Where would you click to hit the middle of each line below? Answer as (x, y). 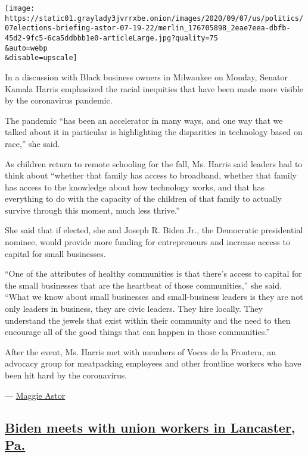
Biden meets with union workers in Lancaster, (150, 427)
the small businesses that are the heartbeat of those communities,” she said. (144, 285)
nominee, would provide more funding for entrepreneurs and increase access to (147, 242)
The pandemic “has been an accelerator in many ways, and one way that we (144, 120)
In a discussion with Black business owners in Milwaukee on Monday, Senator (146, 76)
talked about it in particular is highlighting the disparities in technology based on (154, 132)
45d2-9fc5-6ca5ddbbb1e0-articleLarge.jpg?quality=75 (111, 38)
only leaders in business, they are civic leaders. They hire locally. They (134, 309)
